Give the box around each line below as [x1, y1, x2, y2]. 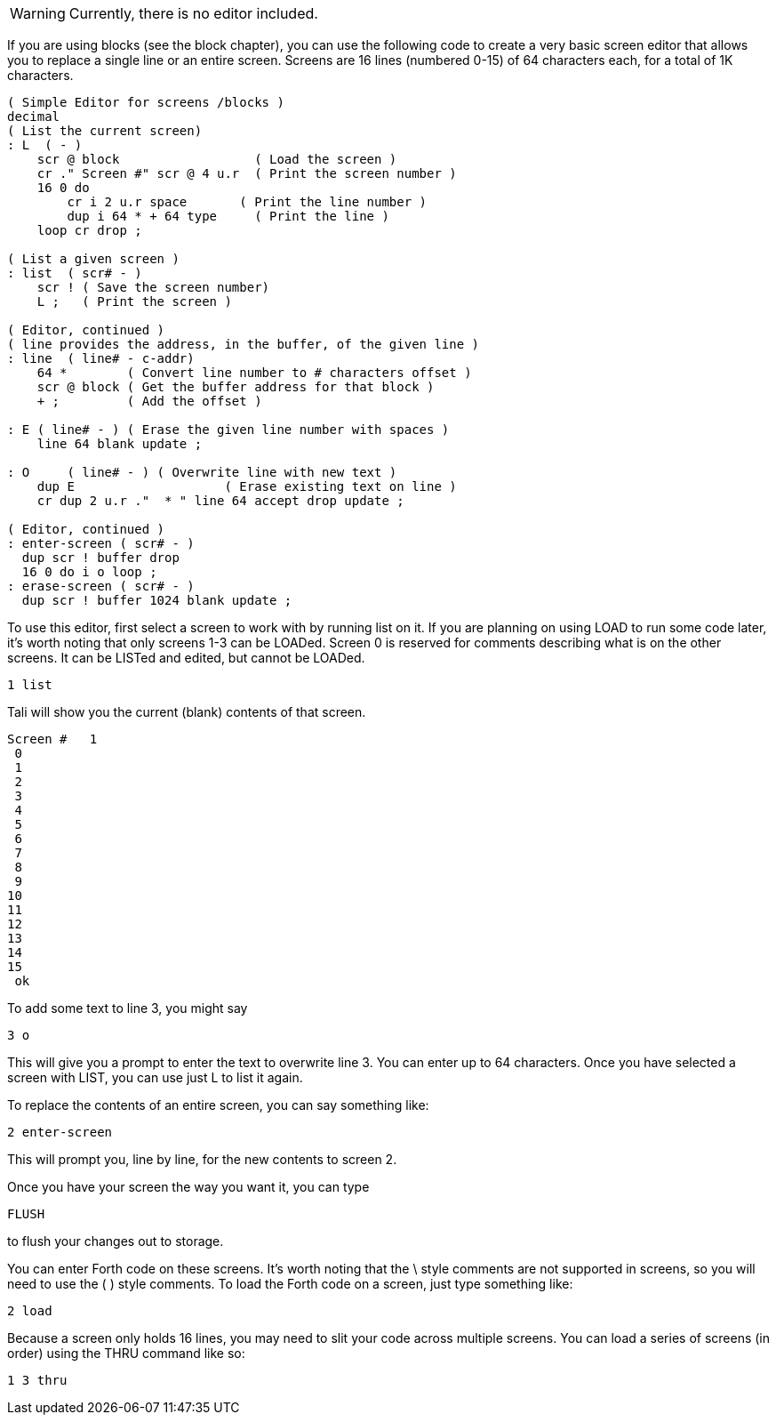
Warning [10, 4, 66, 22]
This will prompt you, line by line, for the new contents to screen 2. [7, 1152, 397, 1167]
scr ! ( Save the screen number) [36, 280, 270, 294]
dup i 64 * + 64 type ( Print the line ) [67, 209, 389, 223]
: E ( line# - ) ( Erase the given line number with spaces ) [7, 422, 450, 437]
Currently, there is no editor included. [68, 4, 318, 22]
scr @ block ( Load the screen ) [36, 152, 397, 166]
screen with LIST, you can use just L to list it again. [7, 1070, 303, 1085]
